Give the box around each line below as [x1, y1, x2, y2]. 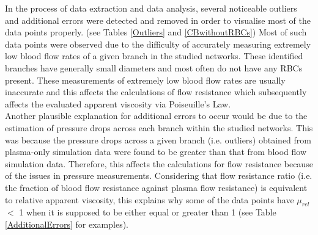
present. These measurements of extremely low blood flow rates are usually [5, 73, 286, 86]
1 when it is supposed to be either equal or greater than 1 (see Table [19, 206, 276, 219]
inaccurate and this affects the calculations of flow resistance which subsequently [5, 85, 307, 98]
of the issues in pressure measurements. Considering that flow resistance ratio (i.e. [5, 169, 312, 182]
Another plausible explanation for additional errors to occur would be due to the [5, 109, 308, 122]
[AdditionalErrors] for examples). [5, 217, 129, 230]
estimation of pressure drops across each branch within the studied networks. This [5, 121, 313, 134]
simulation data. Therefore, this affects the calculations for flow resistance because [5, 157, 313, 170]
